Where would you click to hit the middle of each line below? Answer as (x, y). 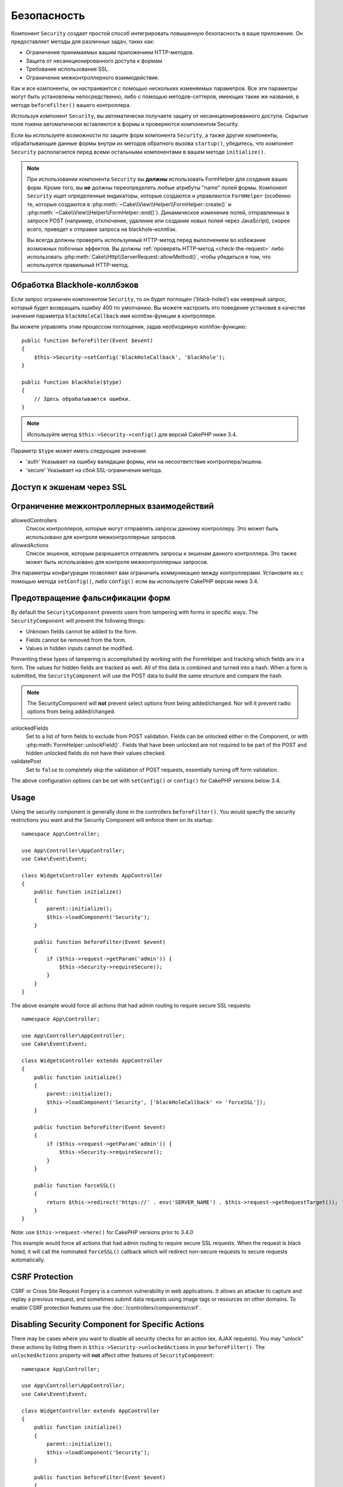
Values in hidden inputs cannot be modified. (80, 648)
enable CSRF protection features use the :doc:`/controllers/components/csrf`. (106, 1307)
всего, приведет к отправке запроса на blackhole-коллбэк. (102, 229)
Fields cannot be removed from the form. (76, 640)
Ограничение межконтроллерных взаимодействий (112, 506)
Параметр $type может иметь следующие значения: (79, 451)
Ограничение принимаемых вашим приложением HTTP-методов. (110, 52)
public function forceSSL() (75, 1185)
